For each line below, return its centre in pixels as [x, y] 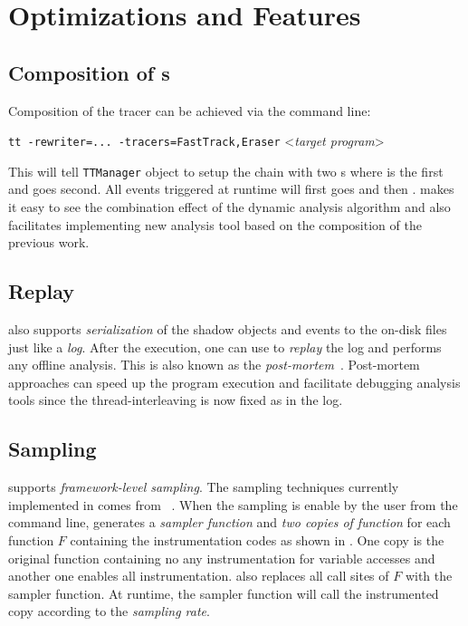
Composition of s [89, 72]
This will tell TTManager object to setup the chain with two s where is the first [226, 171]
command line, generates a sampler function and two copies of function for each [229, 522]
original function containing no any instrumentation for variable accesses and [222, 558]
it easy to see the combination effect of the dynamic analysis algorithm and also [229, 207]
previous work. [49, 242]
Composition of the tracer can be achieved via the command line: [190, 110]
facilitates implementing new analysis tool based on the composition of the [215, 224]
